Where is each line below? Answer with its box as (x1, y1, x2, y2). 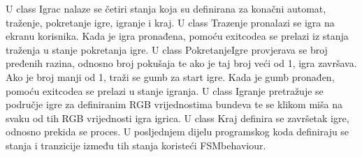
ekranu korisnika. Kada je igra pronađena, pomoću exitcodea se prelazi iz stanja (6, 29, 349, 43)
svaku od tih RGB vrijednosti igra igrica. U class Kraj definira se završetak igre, (6, 110, 349, 125)
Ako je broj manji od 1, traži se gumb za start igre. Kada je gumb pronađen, (6, 69, 335, 84)
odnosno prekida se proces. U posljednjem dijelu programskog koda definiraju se (6, 124, 349, 139)
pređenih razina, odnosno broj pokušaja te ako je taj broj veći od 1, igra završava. (6, 56, 357, 70)
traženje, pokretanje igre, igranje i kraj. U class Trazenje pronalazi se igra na (6, 15, 335, 29)
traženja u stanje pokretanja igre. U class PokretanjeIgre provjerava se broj (6, 42, 328, 57)
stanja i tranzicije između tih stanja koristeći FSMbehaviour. (6, 137, 266, 152)
